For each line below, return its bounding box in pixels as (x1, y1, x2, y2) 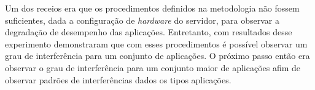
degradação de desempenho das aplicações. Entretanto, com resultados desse (5, 26, 292, 38)
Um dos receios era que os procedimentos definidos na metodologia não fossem (5, 2, 300, 14)
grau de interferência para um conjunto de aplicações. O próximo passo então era (5, 49, 310, 62)
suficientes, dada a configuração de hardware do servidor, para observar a (5, 13, 279, 26)
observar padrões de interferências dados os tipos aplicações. (5, 73, 231, 86)
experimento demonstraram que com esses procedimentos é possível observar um (5, 37, 308, 50)
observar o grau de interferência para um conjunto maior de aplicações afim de (5, 61, 301, 74)
